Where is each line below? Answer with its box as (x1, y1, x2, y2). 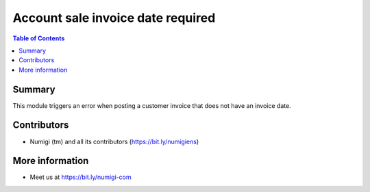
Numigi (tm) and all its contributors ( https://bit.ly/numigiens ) (29, 137, 199, 146)
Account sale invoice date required (12, 10, 216, 25)
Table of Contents (12, 34, 65, 42)
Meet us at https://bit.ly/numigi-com (29, 173, 132, 181)
